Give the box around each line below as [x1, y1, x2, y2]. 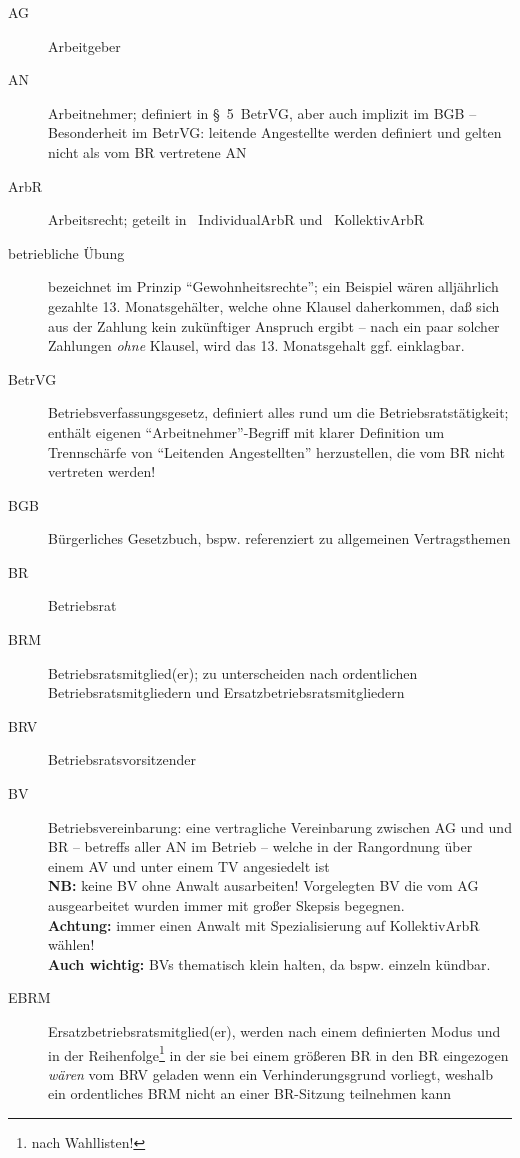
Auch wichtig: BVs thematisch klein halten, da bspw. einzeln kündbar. [48, 953, 491, 974]
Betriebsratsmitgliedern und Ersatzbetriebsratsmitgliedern [48, 682, 405, 703]
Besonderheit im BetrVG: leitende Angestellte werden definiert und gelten [48, 122, 502, 143]
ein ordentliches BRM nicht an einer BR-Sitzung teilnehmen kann [48, 1083, 452, 1104]
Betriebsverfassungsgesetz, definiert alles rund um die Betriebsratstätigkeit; [48, 402, 509, 423]
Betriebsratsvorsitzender [48, 749, 196, 770]
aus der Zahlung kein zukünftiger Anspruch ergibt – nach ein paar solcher [48, 315, 500, 336]
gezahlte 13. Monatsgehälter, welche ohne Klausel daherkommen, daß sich [48, 295, 500, 316]
